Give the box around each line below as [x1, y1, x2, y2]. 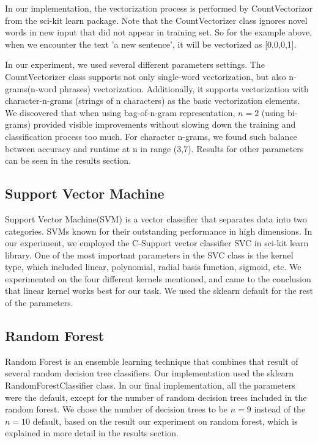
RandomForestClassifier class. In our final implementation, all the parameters [5, 379, 295, 392]
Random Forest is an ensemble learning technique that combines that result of [5, 354, 298, 367]
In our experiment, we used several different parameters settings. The [5, 58, 265, 71]
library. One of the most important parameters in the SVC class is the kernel [5, 248, 294, 261]
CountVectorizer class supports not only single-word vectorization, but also [5, 70, 286, 82]
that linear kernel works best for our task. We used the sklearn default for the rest [5, 284, 313, 297]
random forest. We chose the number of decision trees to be [5, 403, 228, 416]
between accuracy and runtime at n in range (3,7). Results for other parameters [5, 142, 304, 155]
